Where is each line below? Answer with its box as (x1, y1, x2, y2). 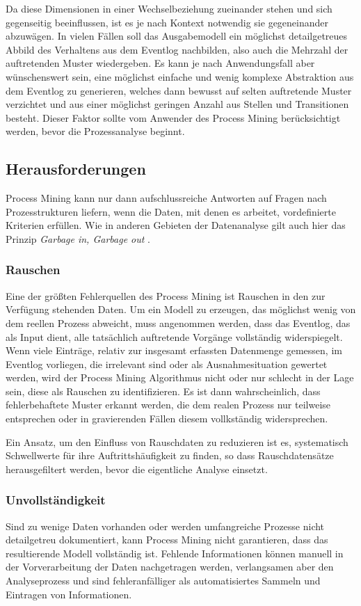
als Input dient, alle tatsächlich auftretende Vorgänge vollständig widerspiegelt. (6, 329, 343, 344)
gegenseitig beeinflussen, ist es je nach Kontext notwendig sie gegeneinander (6, 15, 329, 29)
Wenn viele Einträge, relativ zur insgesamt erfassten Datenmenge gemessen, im (6, 343, 342, 358)
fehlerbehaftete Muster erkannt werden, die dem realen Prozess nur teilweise (6, 397, 331, 412)
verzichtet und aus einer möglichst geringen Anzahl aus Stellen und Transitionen (6, 97, 349, 111)
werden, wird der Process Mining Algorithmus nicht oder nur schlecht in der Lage (6, 370, 354, 385)
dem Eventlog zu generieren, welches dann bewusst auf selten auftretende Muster (6, 83, 352, 97)
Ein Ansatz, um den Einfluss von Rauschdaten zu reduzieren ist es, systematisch (6, 434, 348, 449)
